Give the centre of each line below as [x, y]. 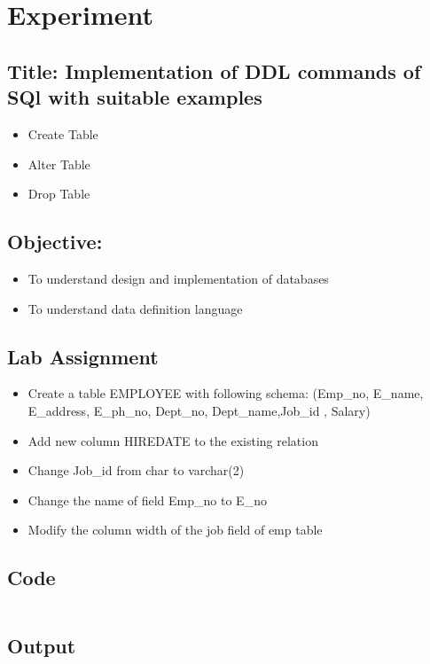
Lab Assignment [83, 356]
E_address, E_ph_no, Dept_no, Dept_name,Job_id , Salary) [199, 410]
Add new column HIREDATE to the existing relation [173, 440]
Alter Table [59, 164]
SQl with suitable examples [135, 97]
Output [42, 645]
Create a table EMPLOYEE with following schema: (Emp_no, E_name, [226, 393]
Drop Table [59, 194]
